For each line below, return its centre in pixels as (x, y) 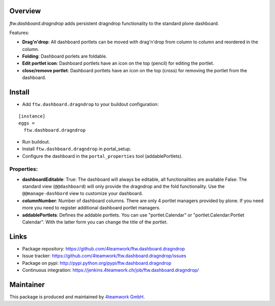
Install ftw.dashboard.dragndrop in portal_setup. (77, 149)
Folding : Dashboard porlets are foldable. (65, 57)
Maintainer (27, 284)
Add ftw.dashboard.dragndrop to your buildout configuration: (90, 104)
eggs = (27, 123)
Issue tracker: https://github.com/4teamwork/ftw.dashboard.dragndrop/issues (104, 256)
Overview (25, 11)
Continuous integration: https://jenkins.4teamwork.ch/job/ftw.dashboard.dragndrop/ (111, 270)
